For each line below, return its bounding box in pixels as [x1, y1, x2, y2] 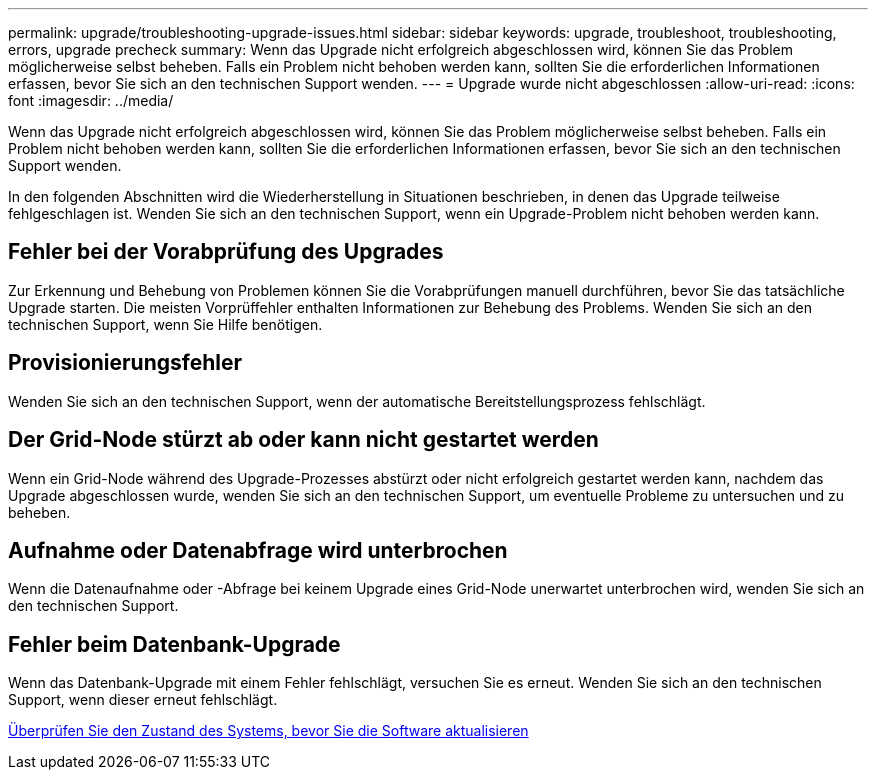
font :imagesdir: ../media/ [8, 92, 174, 109]
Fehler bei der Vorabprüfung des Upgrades [8, 239, 444, 265]
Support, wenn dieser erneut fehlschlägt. [8, 691, 278, 709]
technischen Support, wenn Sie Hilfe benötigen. [8, 315, 323, 333]
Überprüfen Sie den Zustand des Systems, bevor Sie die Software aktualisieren [8, 722, 529, 740]
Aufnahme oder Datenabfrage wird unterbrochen [8, 537, 508, 563]
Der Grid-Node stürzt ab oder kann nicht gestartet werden [8, 427, 599, 453]
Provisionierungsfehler [8, 350, 243, 376]
